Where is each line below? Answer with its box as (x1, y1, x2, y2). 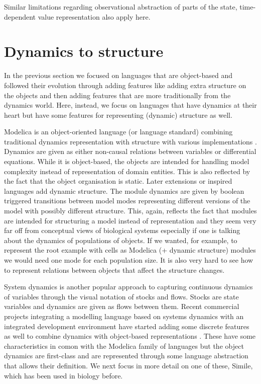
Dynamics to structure (4, 41, 164, 61)
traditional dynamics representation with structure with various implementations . (4, 136, 257, 146)
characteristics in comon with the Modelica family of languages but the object (4, 340, 244, 351)
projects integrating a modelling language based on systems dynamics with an (4, 311, 244, 321)
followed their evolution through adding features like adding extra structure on (4, 80, 246, 90)
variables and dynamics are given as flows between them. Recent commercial (4, 301, 239, 312)
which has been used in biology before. (4, 370, 123, 380)
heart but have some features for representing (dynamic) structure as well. (4, 109, 232, 120)
